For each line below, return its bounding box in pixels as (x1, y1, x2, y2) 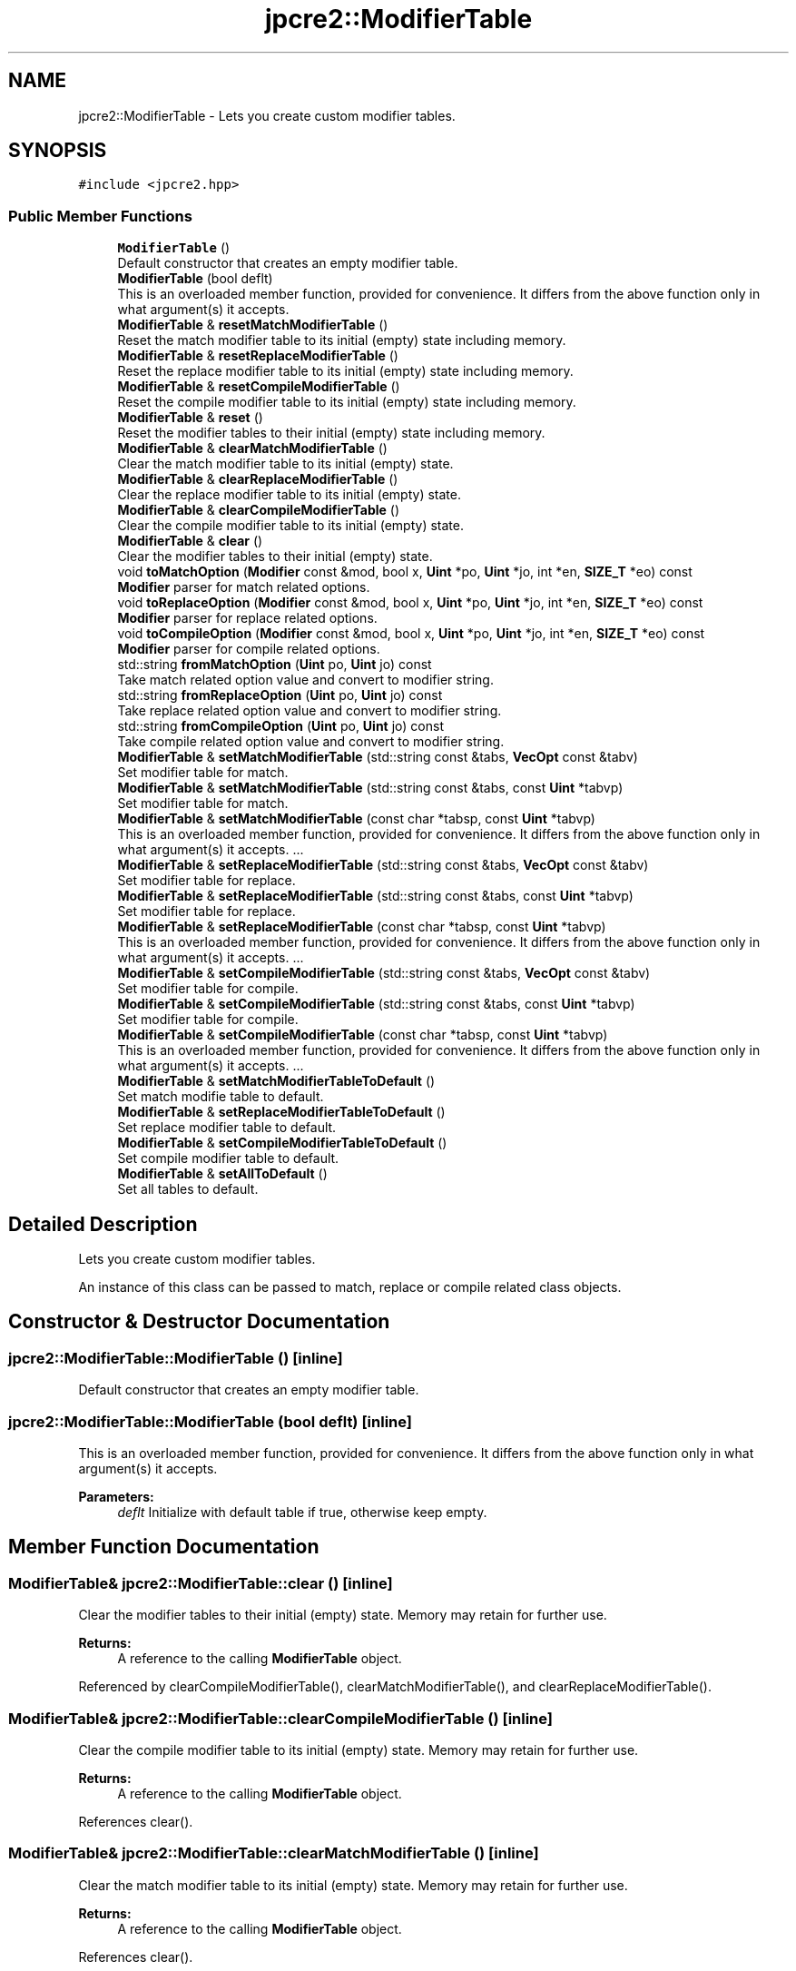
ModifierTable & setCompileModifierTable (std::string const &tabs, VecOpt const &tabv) (117, 965, 651, 981)
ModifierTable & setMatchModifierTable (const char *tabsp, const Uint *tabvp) (117, 811, 595, 827)
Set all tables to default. (117, 1181, 259, 1197)
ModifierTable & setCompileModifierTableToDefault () (117, 1135, 447, 1151)
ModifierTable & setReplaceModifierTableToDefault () (117, 1104, 446, 1120)
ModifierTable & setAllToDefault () (117, 1166, 328, 1182)
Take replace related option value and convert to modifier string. (117, 703, 502, 719)
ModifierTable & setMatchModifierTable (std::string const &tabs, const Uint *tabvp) (117, 780, 624, 796)
